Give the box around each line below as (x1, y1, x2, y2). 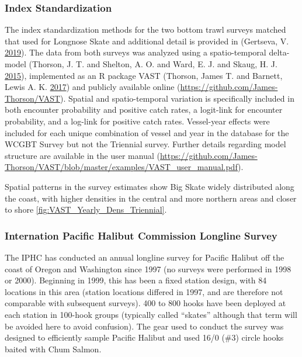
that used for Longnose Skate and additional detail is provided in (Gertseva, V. (5, 34, 289, 47)
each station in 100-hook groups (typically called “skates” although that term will (5, 308, 297, 320)
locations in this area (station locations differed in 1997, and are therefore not (5, 285, 283, 297)
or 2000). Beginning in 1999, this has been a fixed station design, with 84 (5, 274, 267, 286)
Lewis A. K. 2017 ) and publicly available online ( (5, 81, 180, 93)
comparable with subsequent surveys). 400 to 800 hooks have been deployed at (5, 297, 286, 309)
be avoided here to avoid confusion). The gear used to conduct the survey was (5, 320, 284, 332)
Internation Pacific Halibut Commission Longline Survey (5, 228, 277, 242)
